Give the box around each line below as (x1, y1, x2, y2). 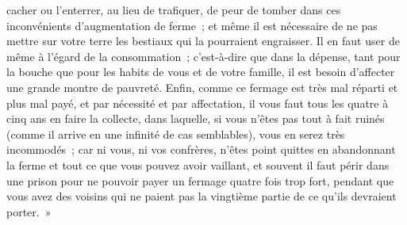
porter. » (6, 203, 52, 219)
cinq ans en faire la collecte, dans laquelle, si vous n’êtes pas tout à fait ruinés (6, 110, 385, 127)
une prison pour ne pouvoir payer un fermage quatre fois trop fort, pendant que (6, 172, 394, 189)
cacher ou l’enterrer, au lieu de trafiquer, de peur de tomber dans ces (6, 2, 341, 17)
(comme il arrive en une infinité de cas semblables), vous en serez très (6, 125, 345, 142)
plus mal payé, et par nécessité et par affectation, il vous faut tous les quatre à (6, 94, 389, 111)
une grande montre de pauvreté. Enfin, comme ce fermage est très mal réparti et (6, 78, 398, 95)
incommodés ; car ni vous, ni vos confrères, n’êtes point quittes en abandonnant (6, 141, 396, 158)
